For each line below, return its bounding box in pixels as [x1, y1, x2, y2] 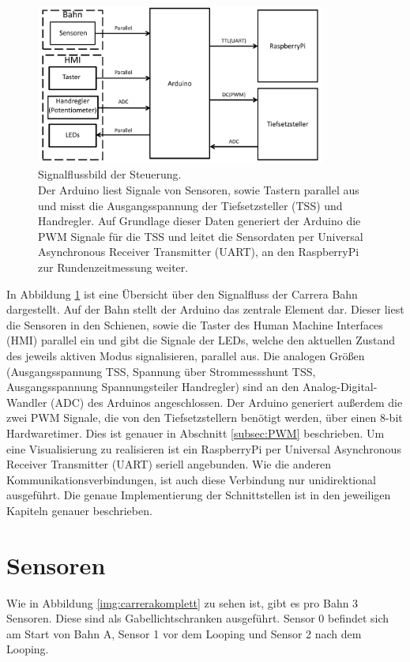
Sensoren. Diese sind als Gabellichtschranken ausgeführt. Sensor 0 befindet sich [6, 610, 389, 626]
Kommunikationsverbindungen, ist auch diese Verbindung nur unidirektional [6, 471, 376, 487]
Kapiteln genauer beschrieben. [6, 502, 152, 518]
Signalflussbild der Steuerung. [38, 166, 182, 182]
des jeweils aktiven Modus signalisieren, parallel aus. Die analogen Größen [6, 347, 365, 363]
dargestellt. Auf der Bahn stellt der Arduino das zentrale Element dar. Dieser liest [6, 301, 404, 318]
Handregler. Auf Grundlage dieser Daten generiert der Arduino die [38, 213, 361, 229]
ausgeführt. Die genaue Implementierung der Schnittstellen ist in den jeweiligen [6, 487, 391, 503]
